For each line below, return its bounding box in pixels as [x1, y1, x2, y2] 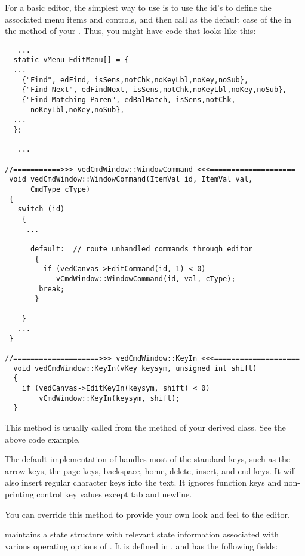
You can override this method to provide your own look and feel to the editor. [5, 508, 290, 520]
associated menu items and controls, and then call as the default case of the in [5, 13, 291, 25]
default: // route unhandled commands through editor [30, 244, 253, 253]
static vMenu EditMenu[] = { [13, 56, 129, 64]
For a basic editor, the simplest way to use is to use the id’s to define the [5, 1, 272, 13]
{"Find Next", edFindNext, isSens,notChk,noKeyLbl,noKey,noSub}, [21, 85, 287, 94]
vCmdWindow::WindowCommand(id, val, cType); [56, 274, 236, 283]
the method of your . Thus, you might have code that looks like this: [5, 24, 256, 37]
